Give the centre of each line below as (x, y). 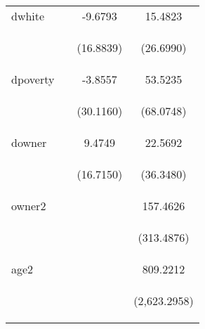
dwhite (28, 16)
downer (29, 142)
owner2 (29, 206)
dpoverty (33, 79)
